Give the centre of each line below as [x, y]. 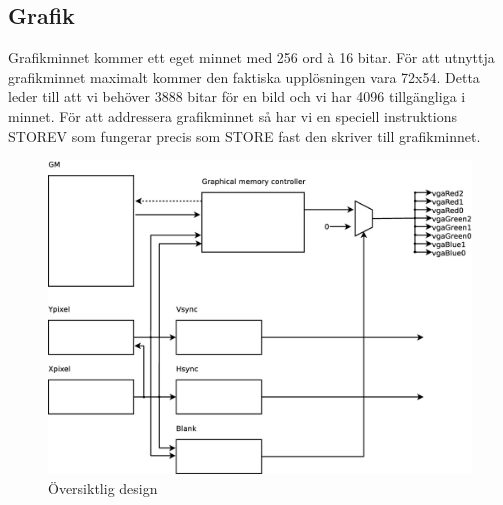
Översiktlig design [103, 487]
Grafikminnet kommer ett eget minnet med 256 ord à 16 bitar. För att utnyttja [251, 57]
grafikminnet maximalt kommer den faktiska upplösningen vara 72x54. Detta [244, 76]
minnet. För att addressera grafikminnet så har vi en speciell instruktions [233, 115]
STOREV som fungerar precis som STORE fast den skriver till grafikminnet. [244, 135]
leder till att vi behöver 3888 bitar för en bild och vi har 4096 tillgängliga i [237, 96]
